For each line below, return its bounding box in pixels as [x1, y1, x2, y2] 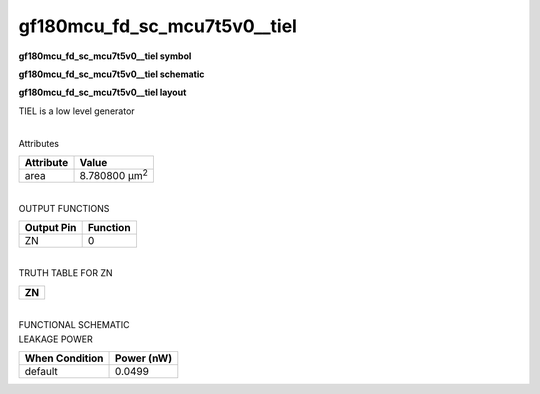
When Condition [24, 351, 104, 365]
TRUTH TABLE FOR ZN [18, 267, 114, 279]
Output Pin [24, 221, 77, 234]
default [24, 364, 59, 378]
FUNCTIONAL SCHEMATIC [18, 319, 130, 331]
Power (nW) [115, 351, 173, 365]
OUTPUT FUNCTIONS [18, 202, 110, 214]
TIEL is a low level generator [18, 105, 135, 117]
